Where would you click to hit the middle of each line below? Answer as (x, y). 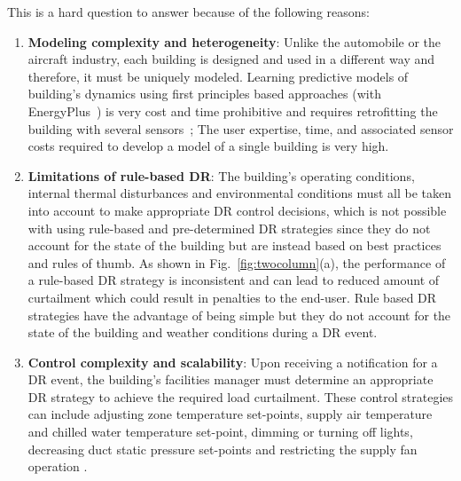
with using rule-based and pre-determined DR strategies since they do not (229, 228)
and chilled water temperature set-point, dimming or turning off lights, (220, 432)
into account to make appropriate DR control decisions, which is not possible (237, 210)
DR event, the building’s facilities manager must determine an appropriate (230, 379)
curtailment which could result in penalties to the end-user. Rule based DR (232, 297)
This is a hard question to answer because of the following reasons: (188, 12)
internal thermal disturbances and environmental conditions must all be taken (240, 193)
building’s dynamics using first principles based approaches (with (204, 94)
